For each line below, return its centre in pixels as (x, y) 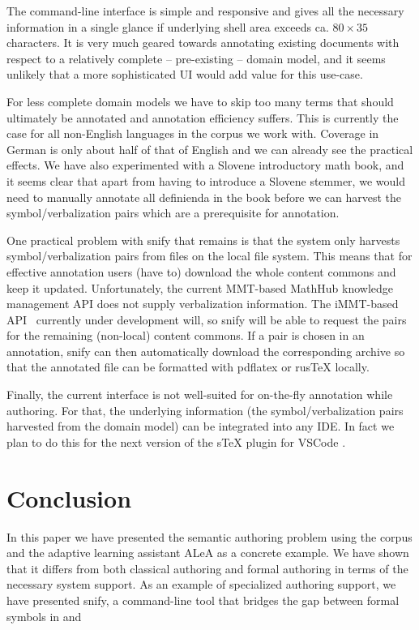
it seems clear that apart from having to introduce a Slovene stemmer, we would (206, 180)
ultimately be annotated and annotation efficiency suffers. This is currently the (203, 117)
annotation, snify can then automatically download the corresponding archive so (206, 351)
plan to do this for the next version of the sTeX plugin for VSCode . (176, 441)
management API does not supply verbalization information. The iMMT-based (203, 304)
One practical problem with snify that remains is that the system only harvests (203, 240)
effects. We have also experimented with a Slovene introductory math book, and (205, 165)
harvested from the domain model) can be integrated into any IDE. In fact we (201, 426)
